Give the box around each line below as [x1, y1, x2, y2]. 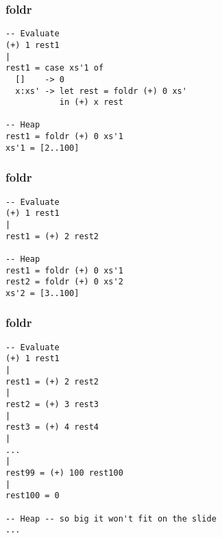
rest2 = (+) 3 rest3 [5, 400, 99, 410]
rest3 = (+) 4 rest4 [5, 422, 99, 432]
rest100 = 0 [5, 491, 60, 501]
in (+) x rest [59, 97, 123, 108]
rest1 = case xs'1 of [5, 63, 104, 73]
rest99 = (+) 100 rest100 [5, 468, 123, 478]
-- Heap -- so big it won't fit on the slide [5, 513, 217, 524]
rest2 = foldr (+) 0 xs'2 [5, 277, 123, 287]
